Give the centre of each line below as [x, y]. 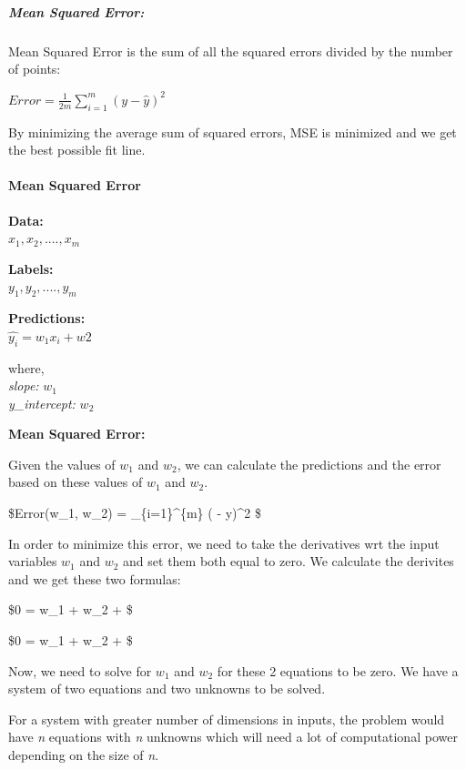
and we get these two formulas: [95, 578]
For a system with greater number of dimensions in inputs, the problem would [227, 719]
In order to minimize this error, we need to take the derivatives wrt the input [224, 543]
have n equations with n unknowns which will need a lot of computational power [233, 737]
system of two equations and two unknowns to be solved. [167, 689]
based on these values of [76, 482]
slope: [24, 385]
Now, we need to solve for [80, 670]
